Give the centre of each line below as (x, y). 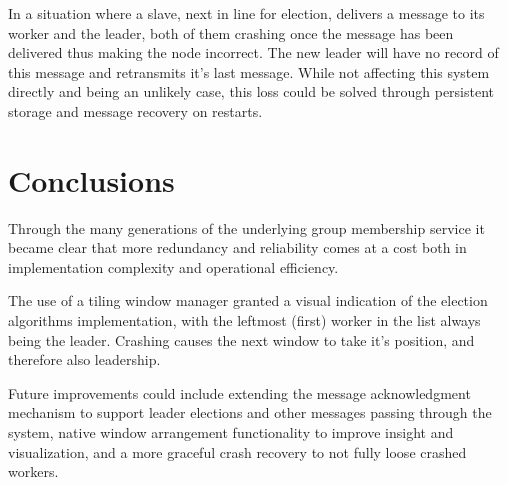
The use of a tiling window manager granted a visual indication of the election (248, 300)
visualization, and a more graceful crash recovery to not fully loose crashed (237, 451)
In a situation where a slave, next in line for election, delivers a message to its (246, 13)
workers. (33, 471)
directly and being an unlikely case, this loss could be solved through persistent (251, 91)
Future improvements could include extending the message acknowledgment (239, 392)
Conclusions (91, 179)
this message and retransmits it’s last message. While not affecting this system (249, 71)
